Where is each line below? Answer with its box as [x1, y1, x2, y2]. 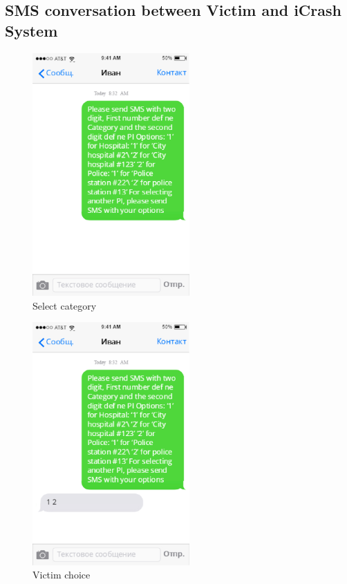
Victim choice [32, 567, 91, 582]
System [5, 19, 58, 41]
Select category [32, 298, 97, 312]
